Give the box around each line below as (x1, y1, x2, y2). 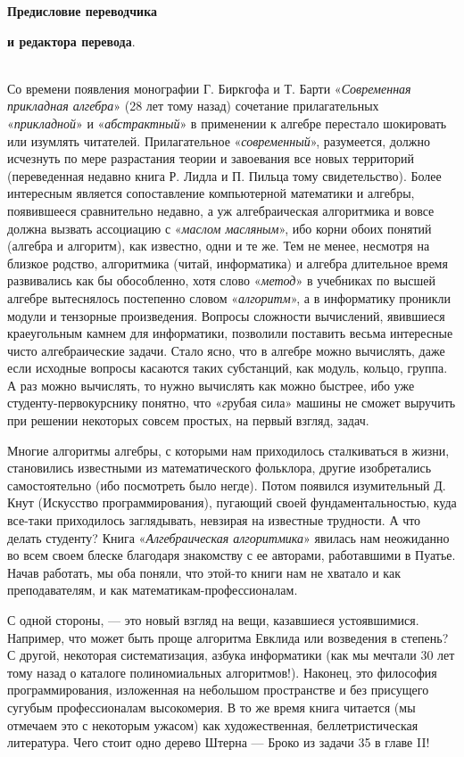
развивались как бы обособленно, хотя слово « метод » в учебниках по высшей (7, 271, 435, 290)
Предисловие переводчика (7, 2, 158, 20)
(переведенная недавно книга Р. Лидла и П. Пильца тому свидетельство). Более (7, 166, 442, 185)
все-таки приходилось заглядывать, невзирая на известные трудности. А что (7, 511, 421, 530)
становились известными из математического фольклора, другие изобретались (7, 458, 432, 477)
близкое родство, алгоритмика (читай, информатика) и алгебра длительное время (7, 253, 448, 272)
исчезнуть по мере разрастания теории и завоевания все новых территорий (7, 149, 415, 168)
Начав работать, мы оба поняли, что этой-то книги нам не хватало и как (7, 563, 401, 581)
